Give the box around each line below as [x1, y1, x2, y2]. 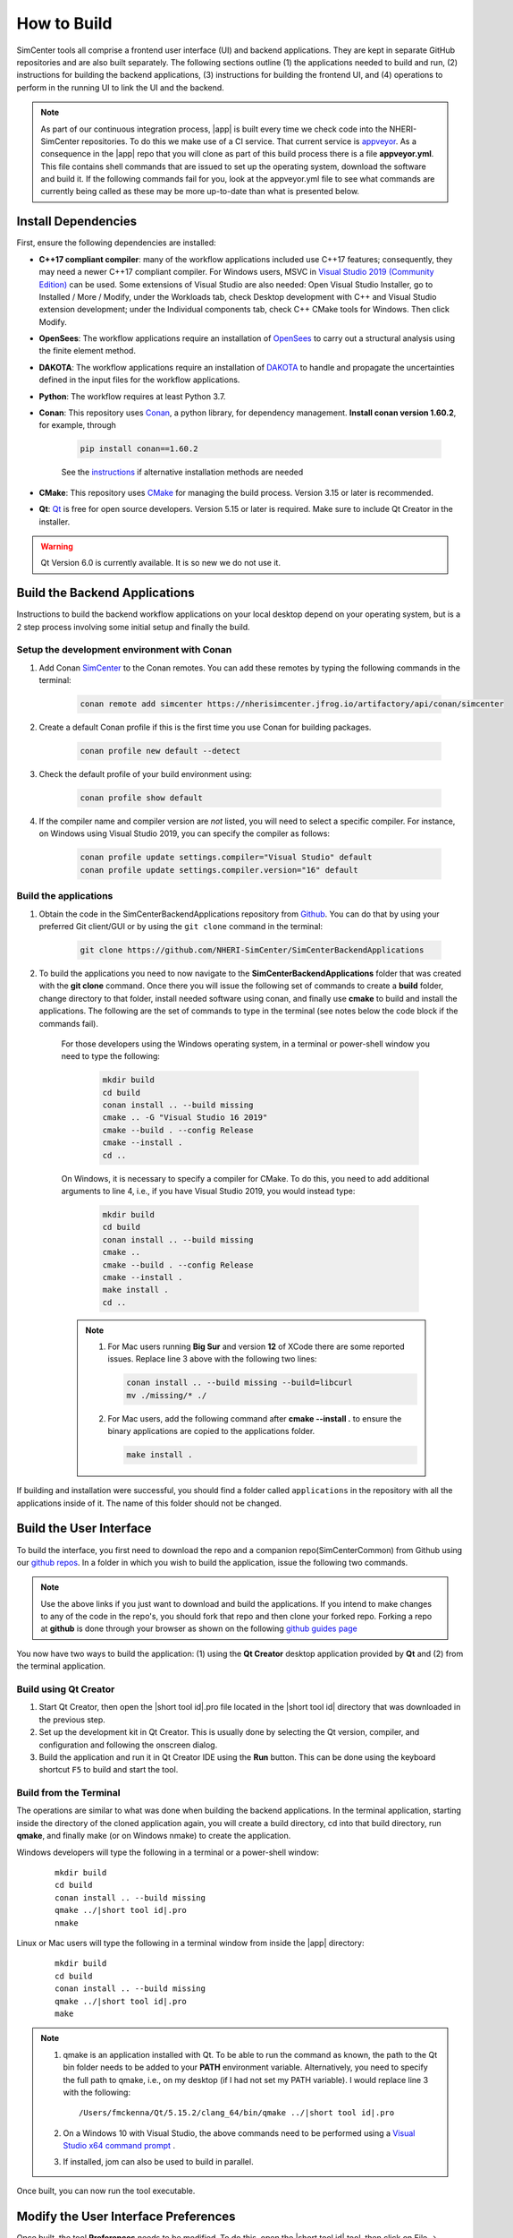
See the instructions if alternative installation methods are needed [61, 466, 304, 478]
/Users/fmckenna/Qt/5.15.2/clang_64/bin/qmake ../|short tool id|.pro [79, 2108, 395, 2118]
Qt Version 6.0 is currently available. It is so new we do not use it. [40, 558, 282, 568]
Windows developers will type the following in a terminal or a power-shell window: [16, 1847, 320, 1858]
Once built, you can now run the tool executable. [16, 2185, 196, 2196]
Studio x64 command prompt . [63, 2140, 176, 2151]
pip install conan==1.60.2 [80, 444, 198, 454]
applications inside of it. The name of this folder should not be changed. [16, 1498, 282, 1508]
